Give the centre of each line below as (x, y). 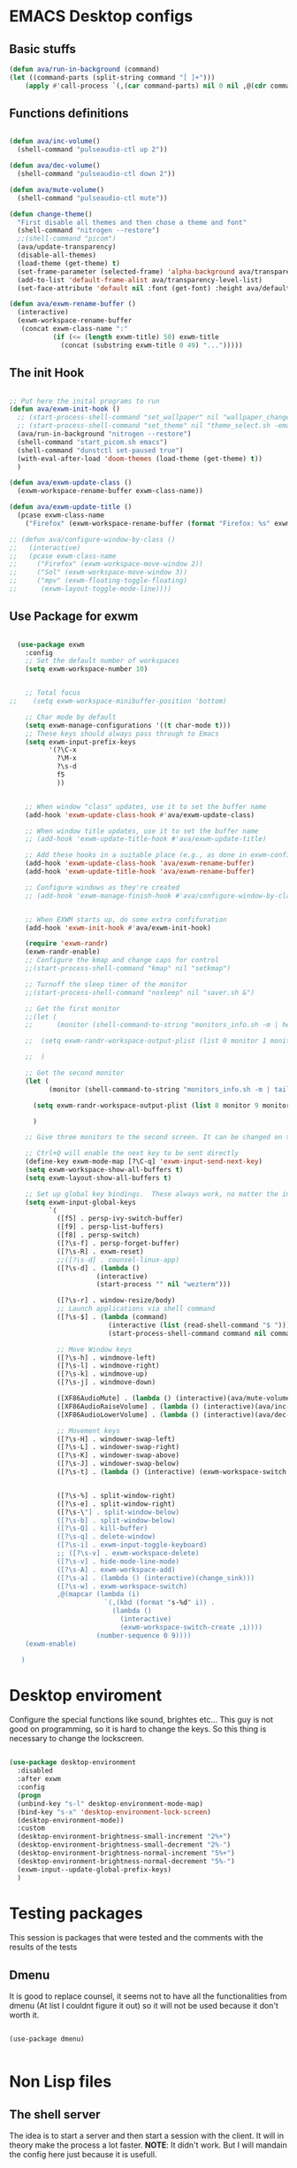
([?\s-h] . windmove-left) (106, 1358)
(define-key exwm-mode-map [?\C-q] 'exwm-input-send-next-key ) (144, 1161)
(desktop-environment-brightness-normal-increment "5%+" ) (126, 1853)
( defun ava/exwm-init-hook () (65, 409)
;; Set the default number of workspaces (102, 661)
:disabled (35, 1771)
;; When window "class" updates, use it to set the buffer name (146, 806)
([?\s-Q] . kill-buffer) (102, 1529)
